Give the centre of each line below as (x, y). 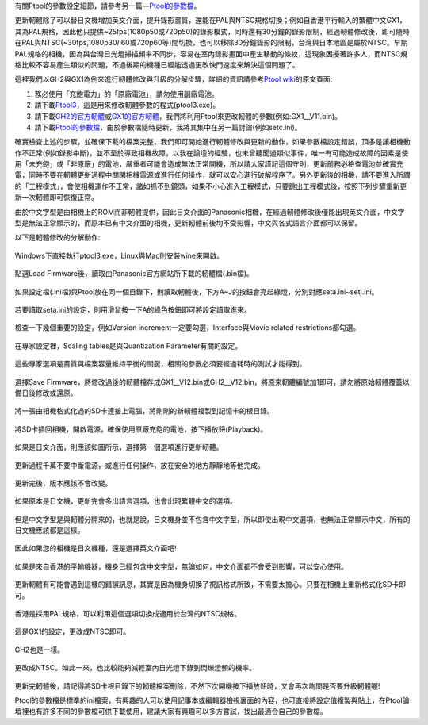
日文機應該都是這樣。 (50, 531)
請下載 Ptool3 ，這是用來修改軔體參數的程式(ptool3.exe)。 (127, 105)
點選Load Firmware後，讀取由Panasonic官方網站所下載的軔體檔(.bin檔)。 (134, 274)
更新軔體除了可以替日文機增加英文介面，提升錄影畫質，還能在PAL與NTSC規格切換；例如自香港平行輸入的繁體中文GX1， (210, 21)
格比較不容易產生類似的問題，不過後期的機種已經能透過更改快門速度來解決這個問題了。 (157, 64)
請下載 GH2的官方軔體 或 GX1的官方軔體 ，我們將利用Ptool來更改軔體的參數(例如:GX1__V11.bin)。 (188, 116)
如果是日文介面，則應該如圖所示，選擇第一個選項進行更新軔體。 (119, 447)
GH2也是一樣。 (40, 650)
